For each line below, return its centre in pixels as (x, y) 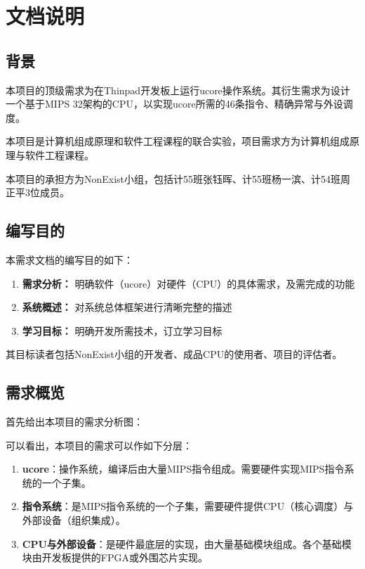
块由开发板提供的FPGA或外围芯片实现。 (115, 557)
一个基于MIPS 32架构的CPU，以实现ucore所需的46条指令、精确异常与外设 (174, 104)
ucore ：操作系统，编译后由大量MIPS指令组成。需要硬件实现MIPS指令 (183, 469)
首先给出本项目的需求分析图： (74, 422)
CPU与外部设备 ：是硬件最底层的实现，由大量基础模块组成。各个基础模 (187, 543)
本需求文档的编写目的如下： (69, 259)
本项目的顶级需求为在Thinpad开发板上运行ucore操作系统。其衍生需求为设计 (178, 90)
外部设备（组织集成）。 (74, 520)
